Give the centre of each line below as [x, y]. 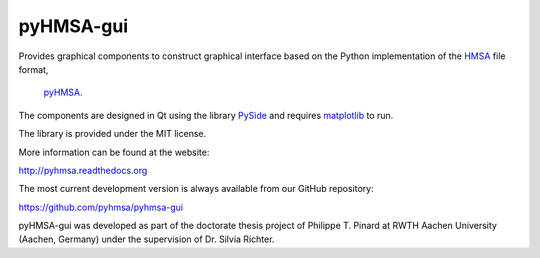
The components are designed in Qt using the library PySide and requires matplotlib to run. [206, 115]
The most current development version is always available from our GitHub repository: [196, 189]
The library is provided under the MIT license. [112, 134]
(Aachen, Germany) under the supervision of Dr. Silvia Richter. [146, 239]
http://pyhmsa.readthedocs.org [83, 170]
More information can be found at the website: [114, 152]
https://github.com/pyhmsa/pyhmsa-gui [101, 207]
